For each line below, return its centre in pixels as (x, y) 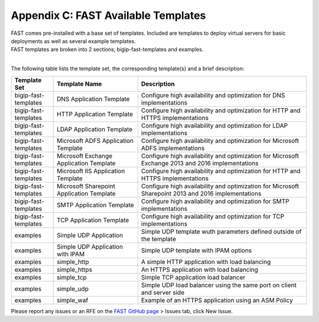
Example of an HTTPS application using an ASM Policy (217, 300)
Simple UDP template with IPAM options (196, 250)
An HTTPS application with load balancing (199, 269)
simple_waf (72, 300)
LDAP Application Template (95, 129)
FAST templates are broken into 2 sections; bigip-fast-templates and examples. (107, 50)
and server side (163, 292)
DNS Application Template (93, 99)
